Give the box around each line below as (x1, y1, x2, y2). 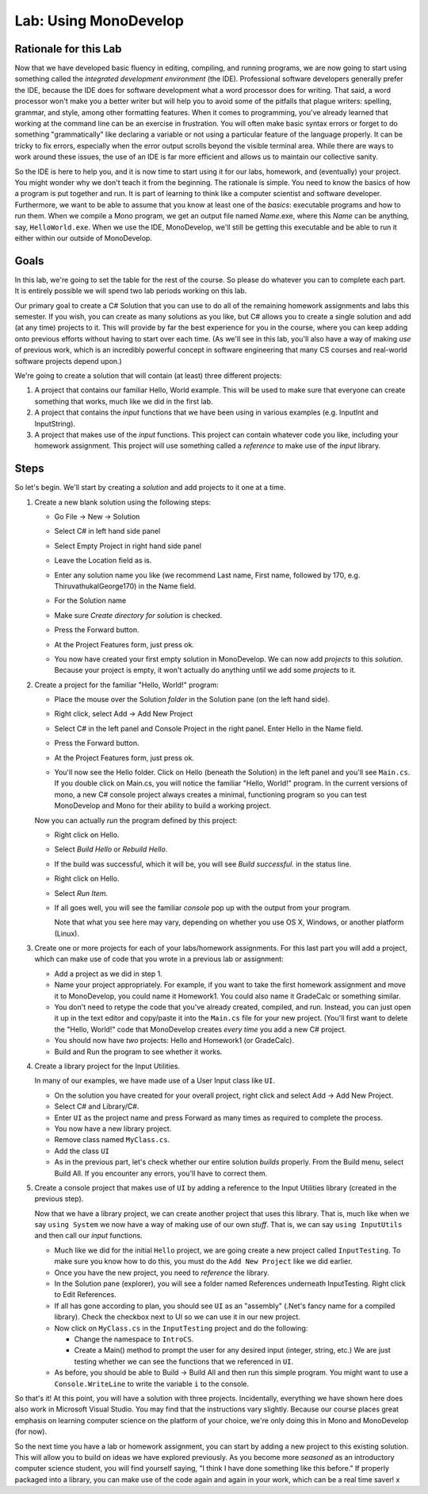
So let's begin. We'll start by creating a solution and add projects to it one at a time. (14, 483, 286, 492)
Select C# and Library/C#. (54, 1102, 139, 1111)
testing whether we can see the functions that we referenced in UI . (74, 1357, 294, 1366)
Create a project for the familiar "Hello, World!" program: (34, 680, 220, 689)
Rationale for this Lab (14, 42, 122, 56)
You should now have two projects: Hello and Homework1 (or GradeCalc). (54, 1036, 295, 1045)
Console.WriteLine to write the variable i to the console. (54, 1379, 250, 1388)
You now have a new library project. (54, 1124, 172, 1133)
